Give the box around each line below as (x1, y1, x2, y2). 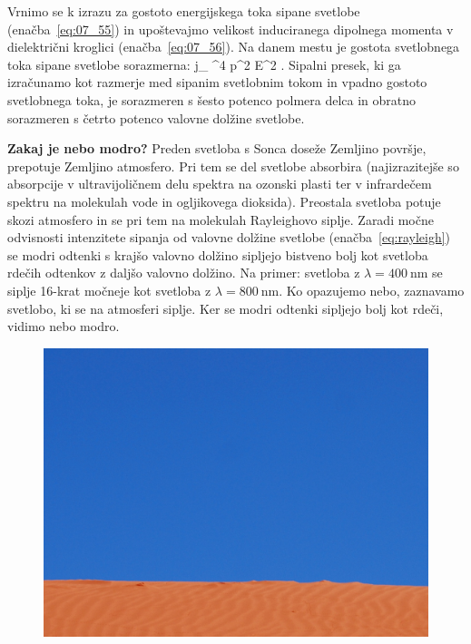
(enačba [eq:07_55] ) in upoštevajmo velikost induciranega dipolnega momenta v (7, 19, 454, 38)
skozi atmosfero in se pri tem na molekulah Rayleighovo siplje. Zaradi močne (7, 210, 434, 229)
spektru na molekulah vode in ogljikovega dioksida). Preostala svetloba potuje (7, 191, 441, 210)
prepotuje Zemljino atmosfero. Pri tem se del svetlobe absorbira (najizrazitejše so (7, 156, 459, 175)
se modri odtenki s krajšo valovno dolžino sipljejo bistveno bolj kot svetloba (7, 245, 428, 264)
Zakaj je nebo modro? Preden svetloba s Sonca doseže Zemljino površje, (7, 139, 427, 158)
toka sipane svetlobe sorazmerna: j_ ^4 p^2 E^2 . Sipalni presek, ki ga (7, 54, 401, 73)
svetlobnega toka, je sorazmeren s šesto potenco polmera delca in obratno (7, 90, 417, 109)
